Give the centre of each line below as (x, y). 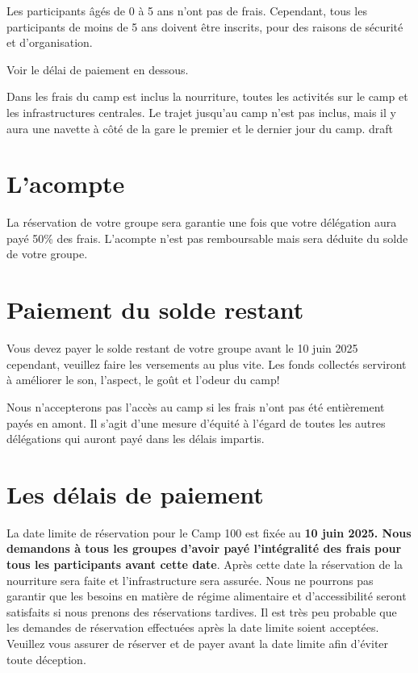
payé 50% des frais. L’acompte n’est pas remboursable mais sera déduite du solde (207, 238)
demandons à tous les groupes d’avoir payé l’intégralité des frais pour (204, 548)
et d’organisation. (50, 42)
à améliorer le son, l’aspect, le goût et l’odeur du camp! (143, 380)
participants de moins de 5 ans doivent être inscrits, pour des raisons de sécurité (205, 26)
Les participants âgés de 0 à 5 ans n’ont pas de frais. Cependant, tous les (187, 10)
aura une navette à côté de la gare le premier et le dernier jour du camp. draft (200, 128)
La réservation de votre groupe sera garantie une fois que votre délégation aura (202, 222)
